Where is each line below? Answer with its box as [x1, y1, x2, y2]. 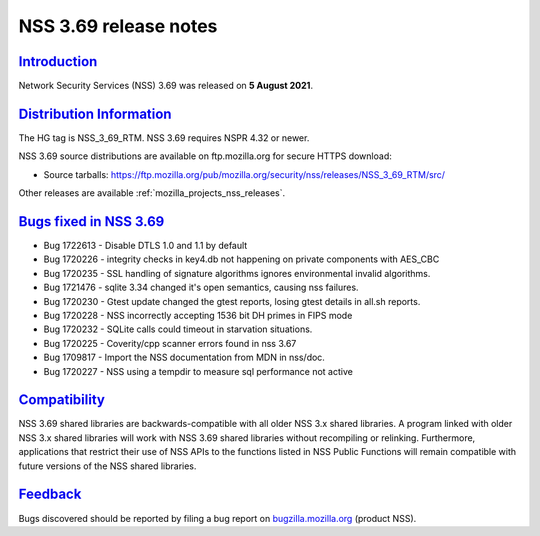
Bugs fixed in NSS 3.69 [18, 213, 165, 230]
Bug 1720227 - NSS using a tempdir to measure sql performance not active [43, 365, 354, 377]
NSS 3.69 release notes [18, 15, 218, 37]
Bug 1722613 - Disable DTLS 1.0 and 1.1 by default [43, 240, 248, 252]
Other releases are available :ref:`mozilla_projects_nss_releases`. [18, 187, 286, 199]
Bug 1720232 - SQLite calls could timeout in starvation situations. [43, 323, 313, 335]
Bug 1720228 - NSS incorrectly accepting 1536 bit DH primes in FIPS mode [43, 310, 353, 321]
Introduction [18, 53, 98, 70]
